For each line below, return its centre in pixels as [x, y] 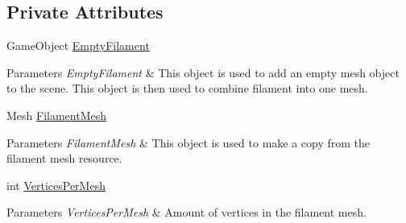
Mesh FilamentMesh [57, 115]
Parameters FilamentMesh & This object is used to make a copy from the [188, 142]
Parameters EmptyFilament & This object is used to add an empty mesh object [203, 72]
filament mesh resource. [64, 158]
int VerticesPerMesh [56, 185]
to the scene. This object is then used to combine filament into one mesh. [187, 88]
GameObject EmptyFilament [78, 45]
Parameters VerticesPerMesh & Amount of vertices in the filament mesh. [186, 212]
